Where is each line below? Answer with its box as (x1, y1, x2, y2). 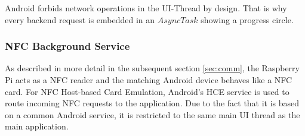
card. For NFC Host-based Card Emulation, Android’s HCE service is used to (5, 85, 289, 97)
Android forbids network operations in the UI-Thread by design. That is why (5, 2, 287, 14)
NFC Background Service (5, 39, 130, 53)
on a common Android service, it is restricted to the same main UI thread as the (5, 108, 300, 121)
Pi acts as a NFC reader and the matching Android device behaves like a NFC (5, 74, 292, 86)
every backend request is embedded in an (5, 13, 155, 26)
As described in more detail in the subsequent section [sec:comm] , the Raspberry (5, 62, 300, 74)
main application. (5, 120, 69, 132)
